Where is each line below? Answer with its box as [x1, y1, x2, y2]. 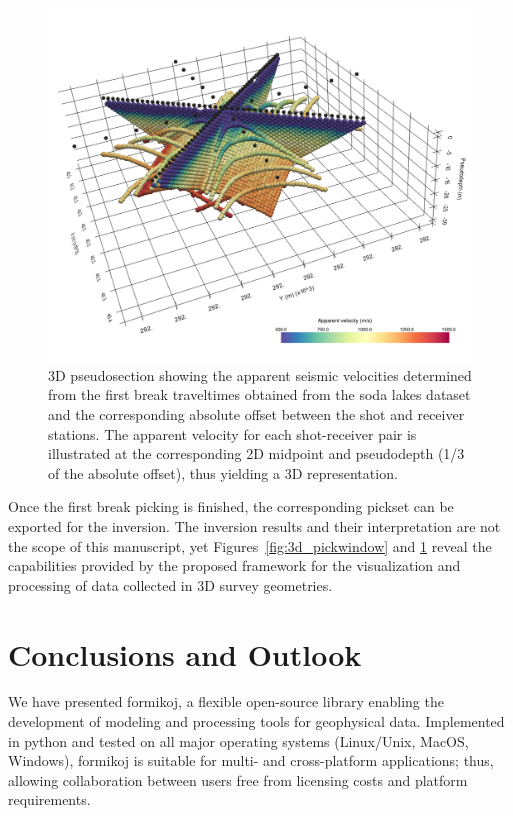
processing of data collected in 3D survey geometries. [8, 574, 333, 595]
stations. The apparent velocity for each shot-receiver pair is [48, 423, 417, 444]
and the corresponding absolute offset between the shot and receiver [48, 403, 465, 424]
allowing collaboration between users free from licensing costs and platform [8, 769, 468, 790]
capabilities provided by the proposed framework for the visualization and [8, 555, 461, 576]
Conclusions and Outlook [8, 633, 362, 674]
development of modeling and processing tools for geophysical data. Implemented [8, 711, 505, 732]
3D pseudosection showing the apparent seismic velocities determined [48, 364, 472, 385]
